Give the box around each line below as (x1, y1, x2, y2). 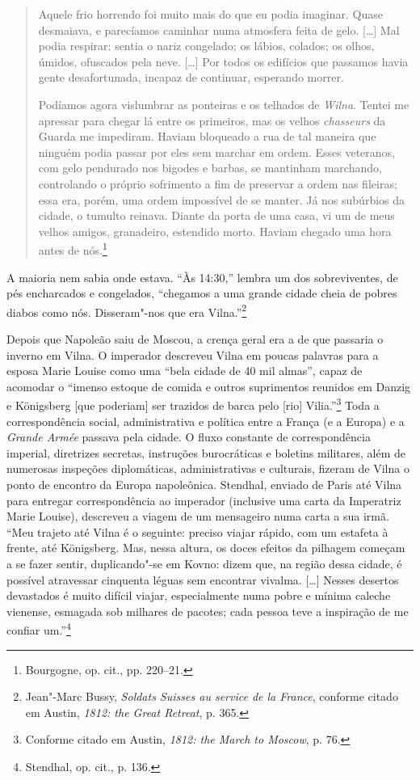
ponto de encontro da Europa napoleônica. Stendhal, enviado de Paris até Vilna (6, 476, 402, 492)
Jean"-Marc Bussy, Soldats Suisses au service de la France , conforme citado (25, 688, 398, 705)
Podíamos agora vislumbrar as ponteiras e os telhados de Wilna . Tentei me (38, 95, 409, 112)
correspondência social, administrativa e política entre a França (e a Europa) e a (6, 412, 405, 429)
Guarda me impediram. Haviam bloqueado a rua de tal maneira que (38, 128, 376, 145)
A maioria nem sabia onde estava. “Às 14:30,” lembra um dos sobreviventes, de (6, 268, 398, 285)
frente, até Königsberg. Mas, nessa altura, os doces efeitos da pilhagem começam (6, 539, 405, 556)
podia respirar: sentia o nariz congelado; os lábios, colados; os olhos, (38, 37, 375, 54)
